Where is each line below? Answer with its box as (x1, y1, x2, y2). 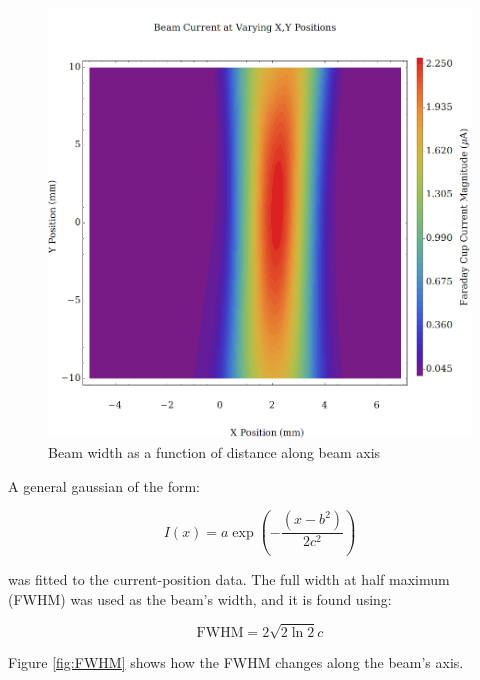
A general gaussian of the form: (8, 475, 200, 496)
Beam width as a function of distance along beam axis (48, 442, 381, 463)
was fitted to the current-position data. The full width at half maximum (8, 569, 450, 590)
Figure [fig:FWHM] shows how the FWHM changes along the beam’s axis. (8, 651, 464, 672)
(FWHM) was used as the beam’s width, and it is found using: (8, 588, 392, 609)
